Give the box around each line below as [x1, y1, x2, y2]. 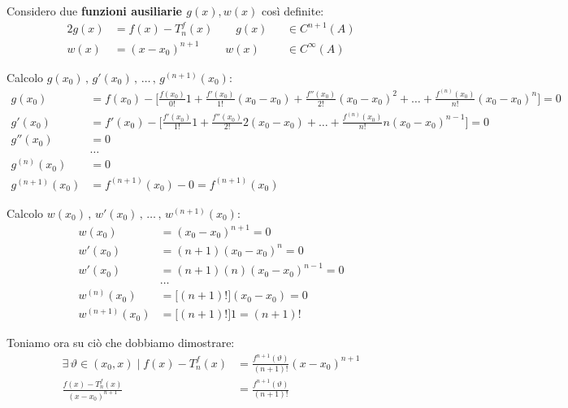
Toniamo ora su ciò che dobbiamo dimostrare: [7, 334, 235, 351]
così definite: [261, 2, 324, 19]
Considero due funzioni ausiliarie [7, 2, 182, 19]
